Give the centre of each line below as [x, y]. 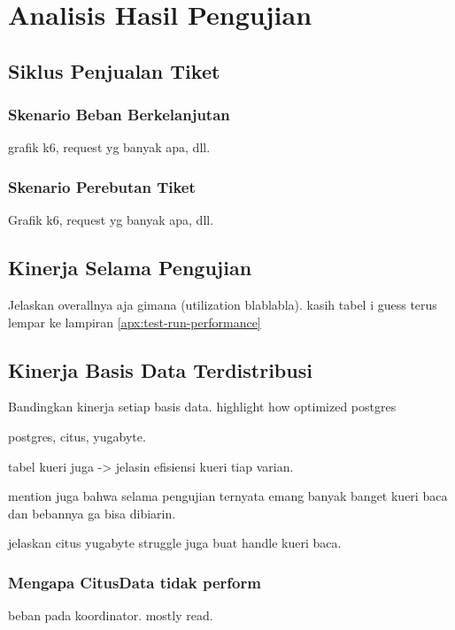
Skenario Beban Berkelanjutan [119, 115]
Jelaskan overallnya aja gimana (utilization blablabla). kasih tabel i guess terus [223, 304]
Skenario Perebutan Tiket [102, 186]
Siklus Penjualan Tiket [114, 70]
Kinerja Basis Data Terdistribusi [160, 369]
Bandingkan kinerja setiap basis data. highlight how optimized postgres [202, 407]
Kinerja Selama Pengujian [130, 268]
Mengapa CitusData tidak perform [135, 582]
